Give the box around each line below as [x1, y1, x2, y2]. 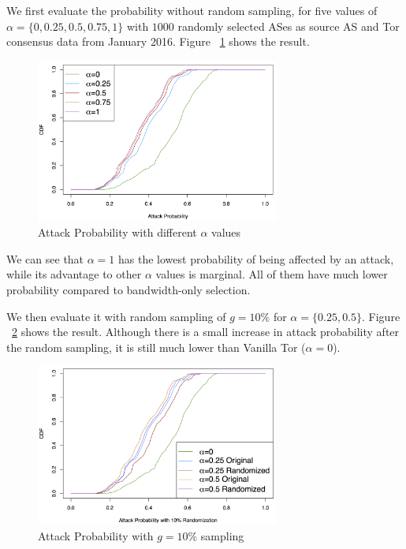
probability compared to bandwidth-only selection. [6, 282, 251, 298]
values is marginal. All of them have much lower [155, 266, 388, 282]
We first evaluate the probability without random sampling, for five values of [6, 2, 378, 18]
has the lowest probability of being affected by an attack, [118, 250, 394, 267]
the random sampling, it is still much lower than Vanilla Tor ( [6, 338, 306, 355]
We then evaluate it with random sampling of [6, 308, 226, 324]
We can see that [6, 250, 84, 267]
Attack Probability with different [38, 224, 197, 241]
